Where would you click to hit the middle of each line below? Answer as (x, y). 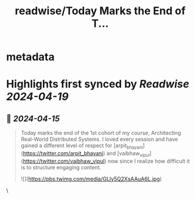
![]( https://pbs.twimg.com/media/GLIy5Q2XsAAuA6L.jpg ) (91, 179)
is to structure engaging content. (61, 167)
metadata (30, 57)
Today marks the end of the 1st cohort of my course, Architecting (101, 133)
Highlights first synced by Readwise (98, 84)
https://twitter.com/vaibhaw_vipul (64, 161)
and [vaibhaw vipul (128, 154)
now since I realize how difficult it (149, 161)
